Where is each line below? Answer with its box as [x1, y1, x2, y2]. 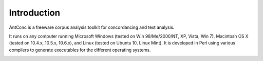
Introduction [9, 7, 60, 18]
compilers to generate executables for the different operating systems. [9, 47, 151, 53]
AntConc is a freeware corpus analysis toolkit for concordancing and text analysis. [9, 24, 175, 30]
